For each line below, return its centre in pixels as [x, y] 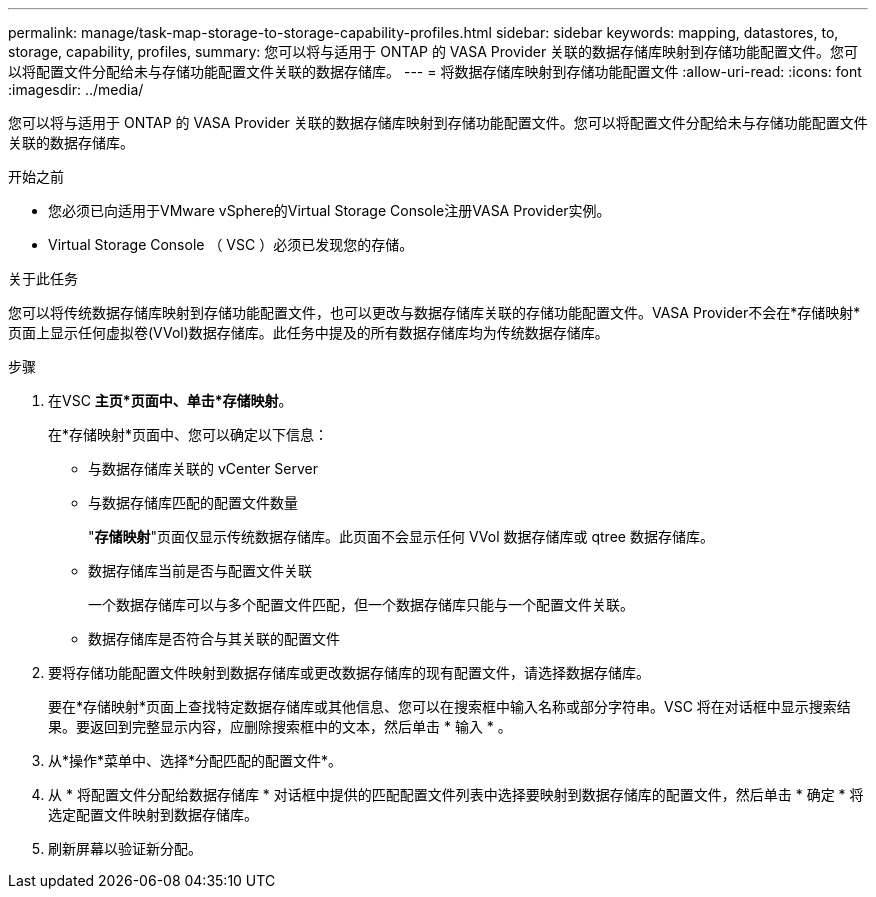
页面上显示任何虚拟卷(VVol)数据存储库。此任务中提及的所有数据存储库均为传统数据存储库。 [308, 332]
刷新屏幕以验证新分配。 [125, 848]
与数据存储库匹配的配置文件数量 [193, 502]
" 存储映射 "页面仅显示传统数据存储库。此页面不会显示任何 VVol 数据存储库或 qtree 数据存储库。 [401, 536]
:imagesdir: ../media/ [76, 89]
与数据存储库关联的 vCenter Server [203, 468]
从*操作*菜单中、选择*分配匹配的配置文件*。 [195, 760]
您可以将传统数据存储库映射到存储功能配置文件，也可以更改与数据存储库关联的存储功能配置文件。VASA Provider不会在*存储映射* [434, 312]
